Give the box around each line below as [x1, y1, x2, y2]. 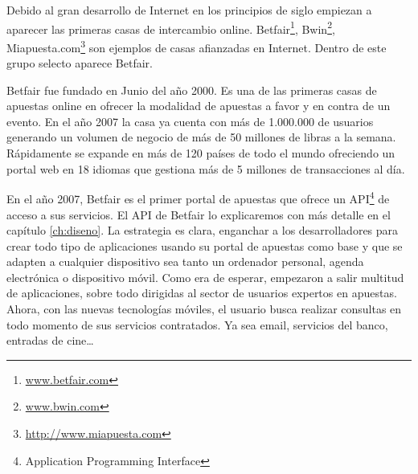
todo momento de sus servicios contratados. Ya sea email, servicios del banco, [6, 316, 388, 333]
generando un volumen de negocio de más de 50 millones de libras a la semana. [6, 129, 396, 145]
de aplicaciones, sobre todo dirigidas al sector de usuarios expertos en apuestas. [6, 284, 397, 301]
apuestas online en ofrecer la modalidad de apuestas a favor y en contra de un [6, 97, 391, 114]
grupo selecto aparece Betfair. [6, 55, 153, 72]
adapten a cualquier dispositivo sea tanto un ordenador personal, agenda [6, 253, 364, 270]
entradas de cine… [6, 332, 94, 349]
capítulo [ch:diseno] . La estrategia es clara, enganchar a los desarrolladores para [6, 222, 399, 239]
